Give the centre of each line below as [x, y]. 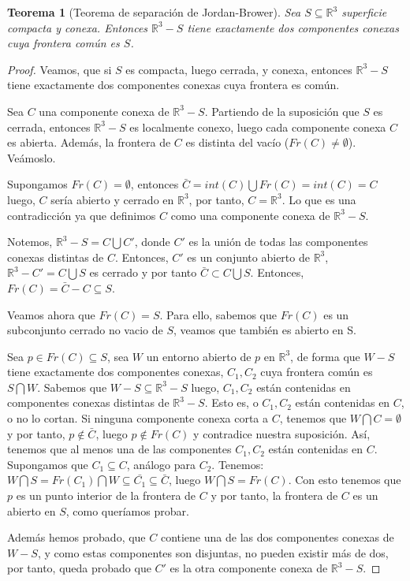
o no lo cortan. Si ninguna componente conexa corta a [138, 418]
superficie [364, 12]
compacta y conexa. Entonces [78, 27]
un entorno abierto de [199, 356]
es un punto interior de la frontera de [106, 495]
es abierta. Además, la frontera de [89, 142]
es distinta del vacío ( [237, 142]
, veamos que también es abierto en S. [265, 330]
